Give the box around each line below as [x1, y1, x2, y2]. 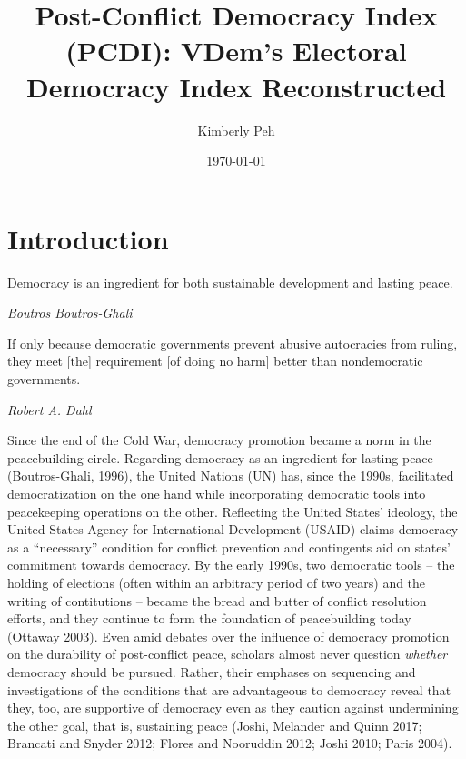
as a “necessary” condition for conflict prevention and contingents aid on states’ [7, 537, 451, 556]
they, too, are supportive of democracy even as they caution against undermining [7, 698, 459, 717]
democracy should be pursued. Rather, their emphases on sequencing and [7, 662, 416, 681]
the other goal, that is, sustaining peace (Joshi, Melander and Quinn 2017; [7, 715, 422, 734]
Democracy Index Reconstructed [25, 67, 447, 105]
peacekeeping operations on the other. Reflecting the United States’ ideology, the [7, 501, 458, 521]
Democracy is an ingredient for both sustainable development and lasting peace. [7, 272, 453, 291]
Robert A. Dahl [7, 400, 92, 419]
